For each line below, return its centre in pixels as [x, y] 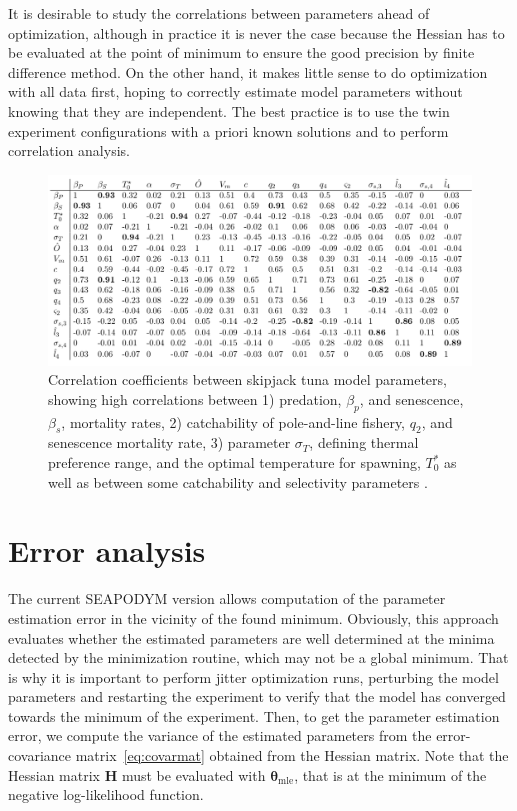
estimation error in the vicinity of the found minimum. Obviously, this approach [253, 617]
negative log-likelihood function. [106, 794]
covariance [40, 755]
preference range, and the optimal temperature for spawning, [234, 462]
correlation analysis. [69, 150]
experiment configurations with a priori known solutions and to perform [228, 130]
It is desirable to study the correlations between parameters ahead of [219, 13]
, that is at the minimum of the [390, 774]
